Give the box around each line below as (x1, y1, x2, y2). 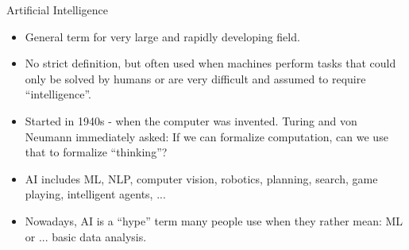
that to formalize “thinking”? (25, 144, 168, 160)
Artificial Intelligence (6, 2, 108, 17)
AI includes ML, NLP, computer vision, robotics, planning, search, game (25, 170, 378, 187)
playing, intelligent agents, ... (25, 186, 166, 202)
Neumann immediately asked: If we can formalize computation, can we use (25, 128, 388, 144)
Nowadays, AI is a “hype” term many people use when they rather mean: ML (25, 212, 403, 229)
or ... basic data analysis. (25, 228, 147, 244)
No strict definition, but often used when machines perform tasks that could (25, 55, 396, 71)
